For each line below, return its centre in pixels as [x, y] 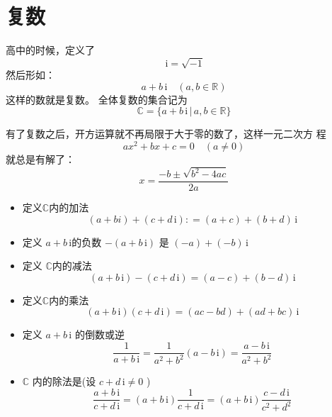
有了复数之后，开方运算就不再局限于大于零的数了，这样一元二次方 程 [166, 134]
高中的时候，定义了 [50, 50]
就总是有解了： [40, 159]
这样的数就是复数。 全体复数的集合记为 [97, 99]
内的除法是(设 [64, 381]
